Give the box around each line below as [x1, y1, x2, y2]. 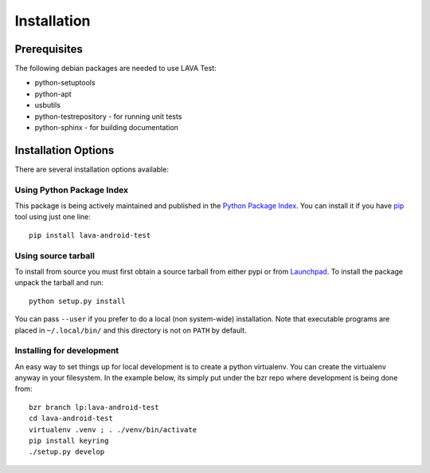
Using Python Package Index [14, 184, 129, 195]
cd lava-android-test [29, 414, 113, 423]
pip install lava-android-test [29, 231, 151, 239]
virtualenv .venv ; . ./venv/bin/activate [29, 425, 197, 434]
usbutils [34, 101, 61, 110]
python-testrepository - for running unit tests [34, 112, 182, 121]
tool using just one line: [14, 212, 92, 222]
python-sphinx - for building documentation [34, 123, 179, 132]
